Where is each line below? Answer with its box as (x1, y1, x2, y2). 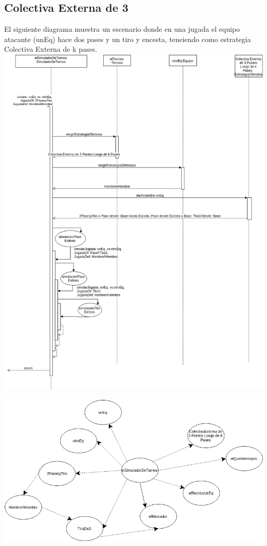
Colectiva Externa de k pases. (4, 44, 98, 54)
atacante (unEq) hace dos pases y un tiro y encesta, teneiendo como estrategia (4, 33, 251, 44)
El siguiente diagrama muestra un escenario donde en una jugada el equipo (4, 24, 240, 34)
